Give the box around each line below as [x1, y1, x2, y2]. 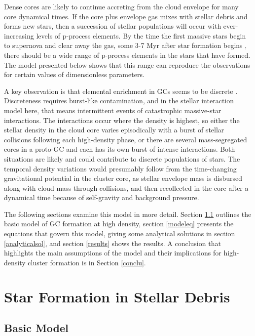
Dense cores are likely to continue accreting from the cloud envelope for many [4, 1, 239, 11]
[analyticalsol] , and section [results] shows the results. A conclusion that [4, 238, 221, 248]
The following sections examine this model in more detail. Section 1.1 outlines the [4, 209, 252, 219]
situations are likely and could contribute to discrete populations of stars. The [4, 153, 240, 164]
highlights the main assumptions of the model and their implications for [4, 248, 221, 258]
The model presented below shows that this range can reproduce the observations [4, 59, 250, 70]
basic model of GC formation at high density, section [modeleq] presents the [4, 218, 234, 229]
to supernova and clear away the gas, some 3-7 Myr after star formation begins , [4, 40, 247, 50]
